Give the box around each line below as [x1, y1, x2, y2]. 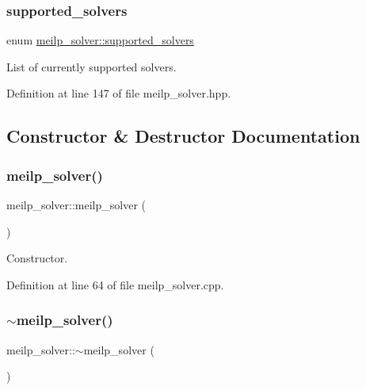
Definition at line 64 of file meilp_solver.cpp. [6, 276, 224, 292]
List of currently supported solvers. [6, 58, 177, 75]
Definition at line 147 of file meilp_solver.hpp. [6, 85, 231, 101]
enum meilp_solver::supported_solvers [6, 32, 194, 48]
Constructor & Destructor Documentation [6, 124, 360, 148]
